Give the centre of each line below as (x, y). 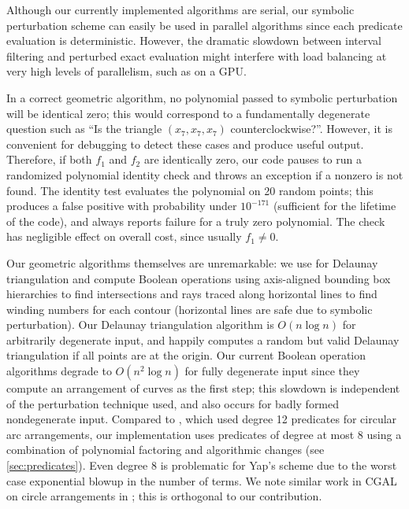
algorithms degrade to (59, 371)
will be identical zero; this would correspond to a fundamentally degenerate (188, 113)
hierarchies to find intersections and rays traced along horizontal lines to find (192, 294)
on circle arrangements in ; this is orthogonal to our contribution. (164, 496)
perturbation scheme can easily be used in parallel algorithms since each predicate (204, 25)
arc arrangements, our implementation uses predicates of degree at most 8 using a (204, 434)
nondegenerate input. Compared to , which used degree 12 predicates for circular (202, 419)
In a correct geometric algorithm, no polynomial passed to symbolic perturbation (202, 97)
